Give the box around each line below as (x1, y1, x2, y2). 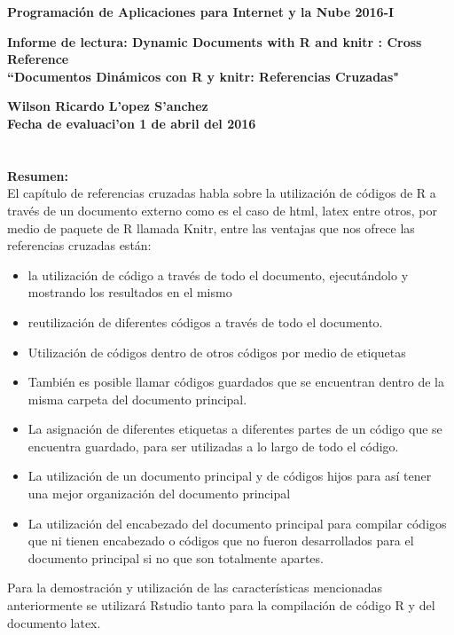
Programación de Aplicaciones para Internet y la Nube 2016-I (7, 3, 395, 20)
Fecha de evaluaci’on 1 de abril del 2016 (7, 114, 256, 132)
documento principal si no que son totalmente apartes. (27, 548, 324, 567)
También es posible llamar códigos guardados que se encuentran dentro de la (27, 372, 444, 391)
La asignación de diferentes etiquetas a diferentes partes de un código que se (27, 419, 442, 438)
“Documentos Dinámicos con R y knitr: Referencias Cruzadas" (7, 67, 400, 85)
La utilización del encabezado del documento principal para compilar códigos (27, 513, 447, 532)
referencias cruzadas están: (7, 236, 152, 255)
